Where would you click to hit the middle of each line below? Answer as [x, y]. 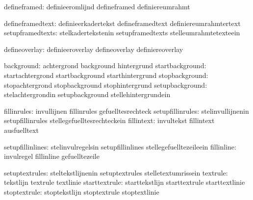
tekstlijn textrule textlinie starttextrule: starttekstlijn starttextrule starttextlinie [125, 182]
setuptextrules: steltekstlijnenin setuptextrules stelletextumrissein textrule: [116, 172]
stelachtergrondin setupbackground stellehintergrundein [87, 94]
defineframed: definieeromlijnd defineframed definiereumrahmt [97, 6]
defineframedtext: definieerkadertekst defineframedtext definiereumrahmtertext [122, 23]
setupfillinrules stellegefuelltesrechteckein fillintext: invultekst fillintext [109, 120]
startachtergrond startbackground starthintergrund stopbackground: [106, 75]
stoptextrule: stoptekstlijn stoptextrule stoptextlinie [82, 191]
